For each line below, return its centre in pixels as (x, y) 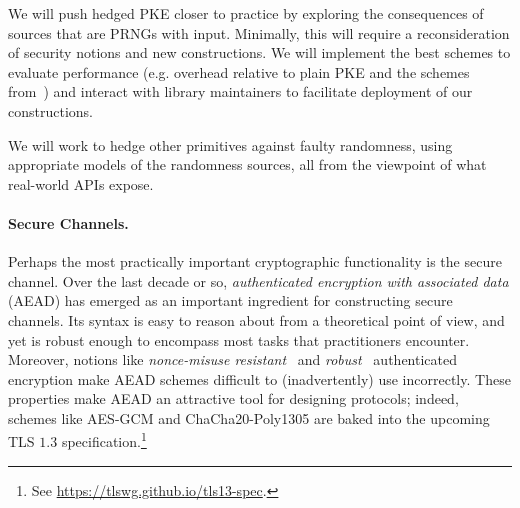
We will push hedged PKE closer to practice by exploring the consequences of (246, 13)
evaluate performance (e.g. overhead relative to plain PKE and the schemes (239, 71)
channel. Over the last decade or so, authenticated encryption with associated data (258, 280)
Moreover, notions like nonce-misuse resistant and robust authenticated (232, 359)
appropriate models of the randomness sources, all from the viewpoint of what (247, 164)
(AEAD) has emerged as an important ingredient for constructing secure (230, 300)
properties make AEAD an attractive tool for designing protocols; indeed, (233, 398)
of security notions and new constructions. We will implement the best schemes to (259, 52)
